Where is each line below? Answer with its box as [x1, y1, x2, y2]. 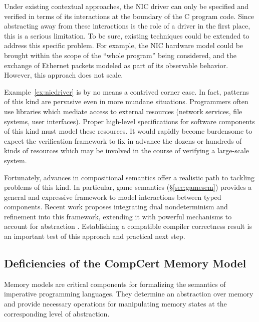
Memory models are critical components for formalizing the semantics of [4, 278, 226, 289]
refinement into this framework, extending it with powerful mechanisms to [4, 211, 232, 221]
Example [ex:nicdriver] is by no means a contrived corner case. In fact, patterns [4, 86, 249, 97]
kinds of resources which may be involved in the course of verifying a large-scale [4, 145, 249, 156]
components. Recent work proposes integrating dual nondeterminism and [4, 201, 228, 212]
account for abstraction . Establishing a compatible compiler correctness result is [4, 221, 252, 231]
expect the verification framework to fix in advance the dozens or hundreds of [4, 135, 242, 146]
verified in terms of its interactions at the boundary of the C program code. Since [4, 11, 254, 21]
